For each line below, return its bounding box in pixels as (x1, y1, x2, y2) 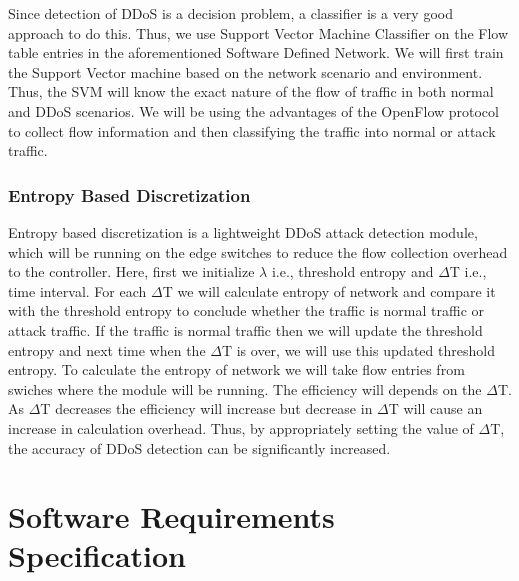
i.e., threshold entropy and (271, 261, 434, 282)
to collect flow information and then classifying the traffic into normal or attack (8, 120, 496, 141)
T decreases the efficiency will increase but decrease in (40, 398, 373, 419)
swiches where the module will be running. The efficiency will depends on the (8, 378, 482, 399)
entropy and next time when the (8, 339, 206, 360)
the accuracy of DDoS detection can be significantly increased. (8, 437, 391, 458)
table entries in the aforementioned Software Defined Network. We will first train (8, 42, 504, 63)
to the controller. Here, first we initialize (8, 261, 255, 282)
